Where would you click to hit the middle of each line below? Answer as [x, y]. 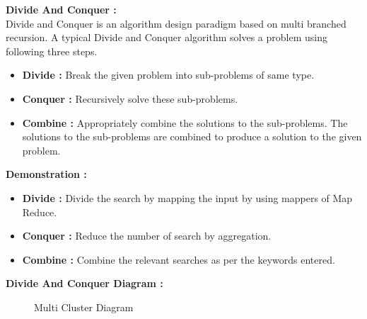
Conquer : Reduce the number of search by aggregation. [147, 236]
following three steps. [52, 51]
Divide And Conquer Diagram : [85, 283]
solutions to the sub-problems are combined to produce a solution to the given [192, 136]
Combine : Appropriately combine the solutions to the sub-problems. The [185, 122]
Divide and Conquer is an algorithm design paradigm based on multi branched [176, 23]
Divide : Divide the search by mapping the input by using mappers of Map [187, 197]
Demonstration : [46, 174]
